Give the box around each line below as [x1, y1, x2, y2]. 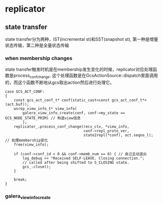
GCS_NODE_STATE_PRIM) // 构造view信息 [5, 116, 81, 121]
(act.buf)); [5, 102, 29, 107]
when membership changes [5, 55, 72, 61]
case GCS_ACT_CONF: [5, 89, 45, 94]
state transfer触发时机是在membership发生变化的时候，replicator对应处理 [5, 67, 153, 73]
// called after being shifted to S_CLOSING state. [22, 160, 130, 165]
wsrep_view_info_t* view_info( [14, 106, 77, 111]
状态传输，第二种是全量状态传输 [5, 42, 69, 48]
